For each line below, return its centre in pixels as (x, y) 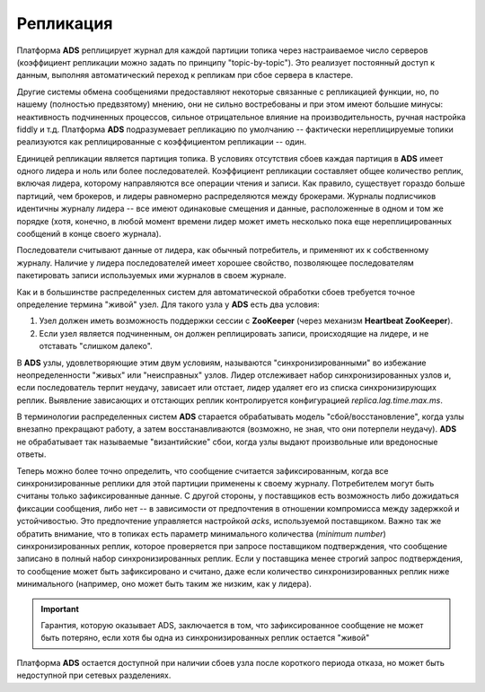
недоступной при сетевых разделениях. (94, 675)
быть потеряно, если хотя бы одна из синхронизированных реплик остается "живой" (205, 638)
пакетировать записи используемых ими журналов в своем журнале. (151, 276)
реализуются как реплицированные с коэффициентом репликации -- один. (162, 142)
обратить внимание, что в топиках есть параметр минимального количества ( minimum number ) (201, 533)
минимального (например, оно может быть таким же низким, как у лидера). (164, 584)
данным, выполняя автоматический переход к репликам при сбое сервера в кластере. (185, 75)
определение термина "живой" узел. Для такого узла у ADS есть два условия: (168, 304)
